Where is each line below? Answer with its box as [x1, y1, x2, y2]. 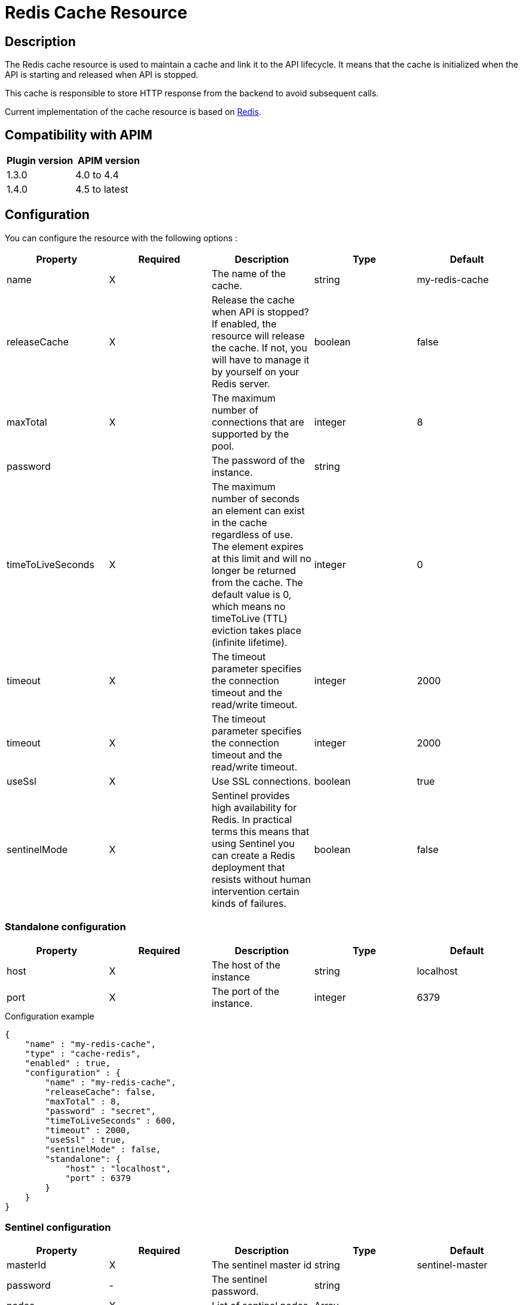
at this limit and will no [212, 552, 311, 565]
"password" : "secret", [45, 1106, 156, 1116]
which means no [212, 600, 286, 612]
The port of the [212, 985, 280, 997]
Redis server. [212, 377, 270, 390]
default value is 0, [212, 588, 292, 600]
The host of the [212, 958, 281, 971]
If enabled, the [212, 317, 277, 330]
